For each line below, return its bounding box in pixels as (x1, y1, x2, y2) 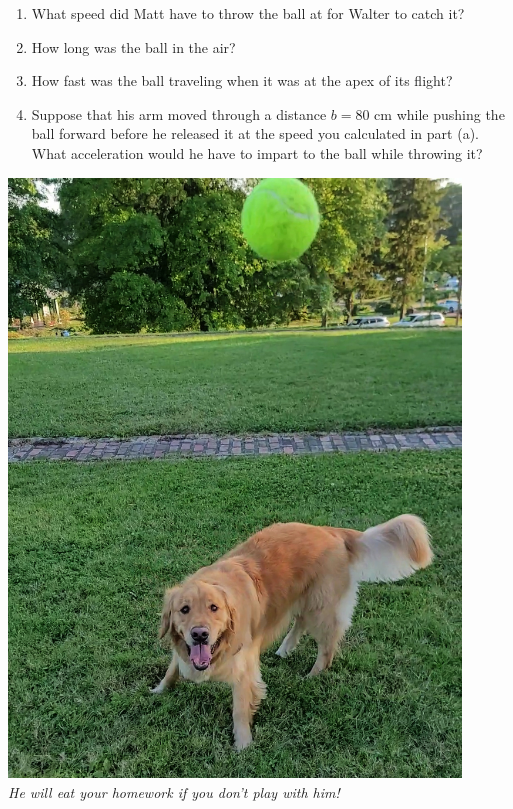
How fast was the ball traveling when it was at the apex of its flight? (31, 70, 453, 91)
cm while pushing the (374, 103, 505, 124)
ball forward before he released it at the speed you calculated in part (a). (31, 123, 479, 144)
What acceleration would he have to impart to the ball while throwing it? (31, 142, 483, 163)
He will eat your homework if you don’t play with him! (8, 782, 340, 803)
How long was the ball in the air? (31, 36, 236, 57)
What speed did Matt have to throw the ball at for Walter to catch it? (31, 3, 465, 23)
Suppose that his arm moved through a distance (31, 103, 327, 124)
